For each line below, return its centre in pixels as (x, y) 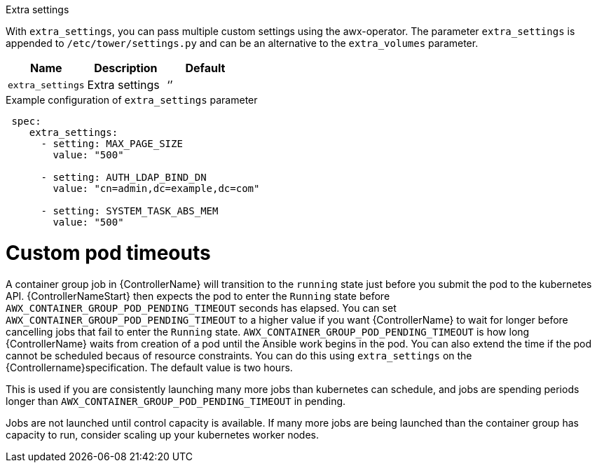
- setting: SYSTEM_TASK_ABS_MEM (130, 211)
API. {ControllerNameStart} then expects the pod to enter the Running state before (198, 296)
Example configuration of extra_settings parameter (132, 100)
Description (126, 68)
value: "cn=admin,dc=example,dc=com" (156, 188)
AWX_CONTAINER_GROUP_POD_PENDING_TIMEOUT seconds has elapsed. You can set (201, 308)
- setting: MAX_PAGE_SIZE (112, 144)
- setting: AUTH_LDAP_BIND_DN (124, 177)
